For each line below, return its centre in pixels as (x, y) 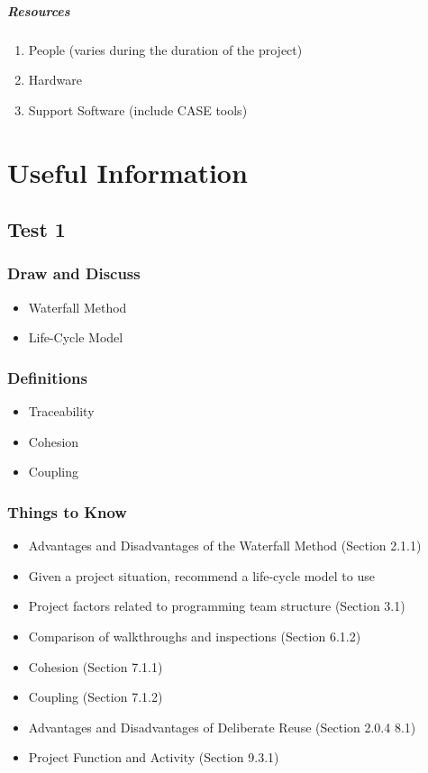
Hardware (55, 80)
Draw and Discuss (74, 273)
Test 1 (36, 229)
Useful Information (127, 172)
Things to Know (67, 511)
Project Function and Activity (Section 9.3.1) (154, 757)
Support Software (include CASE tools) (138, 109)
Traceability (61, 411)
